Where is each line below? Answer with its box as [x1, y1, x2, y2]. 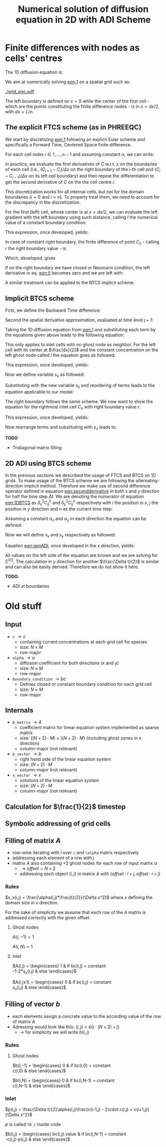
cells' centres [5, 53, 62, 64]
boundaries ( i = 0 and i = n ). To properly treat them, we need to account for [5, 194, 160, 200]
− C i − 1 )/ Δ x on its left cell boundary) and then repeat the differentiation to [5, 173, 155, 180]
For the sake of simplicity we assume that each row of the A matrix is [5, 909, 146, 915]
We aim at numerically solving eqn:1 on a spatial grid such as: [5, 79, 131, 85]
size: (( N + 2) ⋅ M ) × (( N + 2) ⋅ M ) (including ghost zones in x [19, 735, 142, 741]
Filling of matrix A [5, 836, 61, 845]
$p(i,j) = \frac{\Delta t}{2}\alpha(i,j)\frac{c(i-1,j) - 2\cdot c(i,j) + [5, 1107, 133, 1113]
